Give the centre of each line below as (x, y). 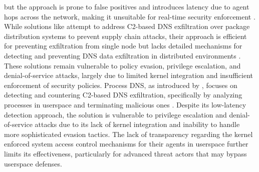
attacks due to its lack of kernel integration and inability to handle (137, 124)
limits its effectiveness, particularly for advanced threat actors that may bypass (125, 153)
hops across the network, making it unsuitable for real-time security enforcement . (130, 16)
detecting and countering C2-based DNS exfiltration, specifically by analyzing (123, 95)
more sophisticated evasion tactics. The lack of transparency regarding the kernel (128, 134)
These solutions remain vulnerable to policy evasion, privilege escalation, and (122, 65)
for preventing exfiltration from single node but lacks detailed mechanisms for (123, 46)
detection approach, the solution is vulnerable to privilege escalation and (115, 114)
